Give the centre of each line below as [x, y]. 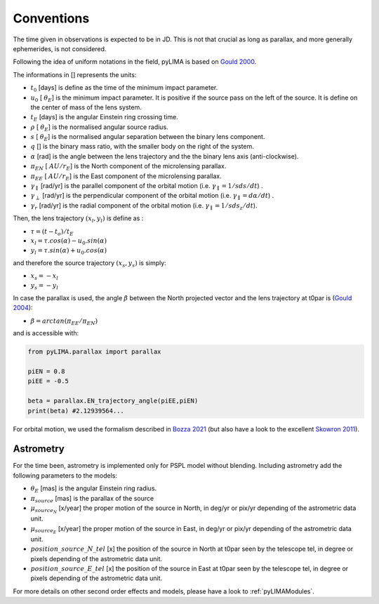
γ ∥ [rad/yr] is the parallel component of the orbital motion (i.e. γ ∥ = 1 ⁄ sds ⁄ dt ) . [147, 187]
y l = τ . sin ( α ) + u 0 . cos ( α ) [69, 251]
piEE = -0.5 [48, 381]
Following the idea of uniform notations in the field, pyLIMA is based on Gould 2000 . [135, 62]
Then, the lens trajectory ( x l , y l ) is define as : [78, 219]
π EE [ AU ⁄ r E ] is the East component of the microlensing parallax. [126, 177]
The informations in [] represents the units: [75, 74]
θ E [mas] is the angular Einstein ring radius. [94, 489]
